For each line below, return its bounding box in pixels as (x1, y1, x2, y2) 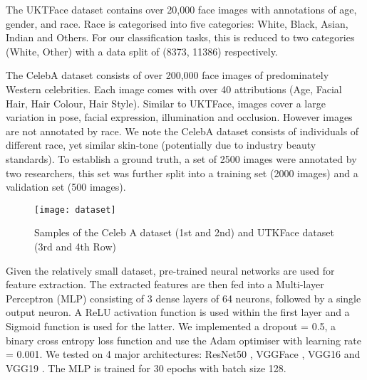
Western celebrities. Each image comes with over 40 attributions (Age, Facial (6, 81, 342, 96)
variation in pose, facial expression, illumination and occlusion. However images (6, 110, 353, 125)
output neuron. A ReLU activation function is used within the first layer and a (6, 305, 350, 320)
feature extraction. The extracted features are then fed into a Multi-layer (6, 277, 324, 292)
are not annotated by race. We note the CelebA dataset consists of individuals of (6, 123, 359, 138)
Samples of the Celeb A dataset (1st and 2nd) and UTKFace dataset (34, 225, 334, 240)
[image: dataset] (34, 204, 116, 215)
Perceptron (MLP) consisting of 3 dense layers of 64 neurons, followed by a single (6, 290, 361, 305)
